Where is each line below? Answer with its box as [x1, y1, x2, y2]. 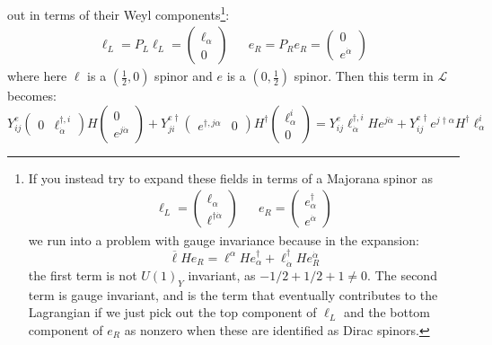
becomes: [7, 86, 57, 105]
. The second [367, 265, 437, 284]
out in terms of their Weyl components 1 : [7, 3, 230, 23]
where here [7, 66, 67, 85]
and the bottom [343, 303, 431, 322]
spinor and [154, 66, 213, 85]
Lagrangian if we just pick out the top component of [28, 303, 317, 322]
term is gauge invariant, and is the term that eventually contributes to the [28, 285, 438, 304]
